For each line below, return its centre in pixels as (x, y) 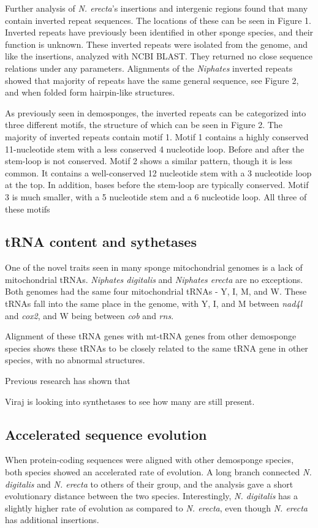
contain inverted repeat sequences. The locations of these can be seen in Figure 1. (158, 20)
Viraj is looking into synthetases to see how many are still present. (130, 401)
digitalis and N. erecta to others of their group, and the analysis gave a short (149, 484)
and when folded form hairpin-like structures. (90, 92)
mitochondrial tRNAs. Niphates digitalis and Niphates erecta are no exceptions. (154, 279)
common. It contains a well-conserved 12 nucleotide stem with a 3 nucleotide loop (158, 172)
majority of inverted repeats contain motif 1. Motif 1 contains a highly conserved (157, 136)
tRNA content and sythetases (101, 242)
